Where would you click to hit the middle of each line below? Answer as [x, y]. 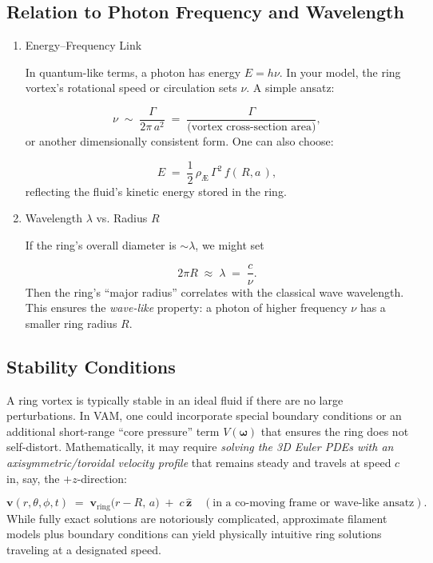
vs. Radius [122, 218]
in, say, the [33, 478]
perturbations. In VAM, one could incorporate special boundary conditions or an [204, 415]
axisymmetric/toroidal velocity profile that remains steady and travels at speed [199, 462]
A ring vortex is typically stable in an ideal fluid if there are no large [175, 399]
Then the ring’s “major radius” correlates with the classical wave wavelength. [215, 291]
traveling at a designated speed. [84, 549]
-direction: [102, 478]
